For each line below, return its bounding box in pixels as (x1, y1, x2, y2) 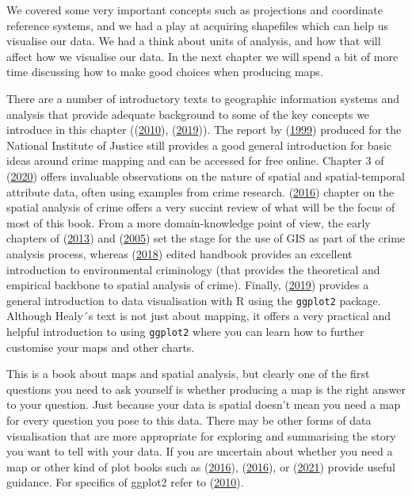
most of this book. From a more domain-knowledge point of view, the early (6, 214, 371, 231)
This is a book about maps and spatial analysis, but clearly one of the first (6, 365, 370, 382)
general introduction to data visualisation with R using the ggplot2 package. (6, 292, 381, 308)
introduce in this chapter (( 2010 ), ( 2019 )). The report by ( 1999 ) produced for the (6, 121, 402, 138)
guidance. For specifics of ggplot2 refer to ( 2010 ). (6, 474, 244, 490)
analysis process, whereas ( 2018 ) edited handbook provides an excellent (6, 245, 353, 261)
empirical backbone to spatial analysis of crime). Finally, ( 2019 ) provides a (6, 277, 369, 293)
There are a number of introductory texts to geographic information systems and (6, 90, 400, 106)
